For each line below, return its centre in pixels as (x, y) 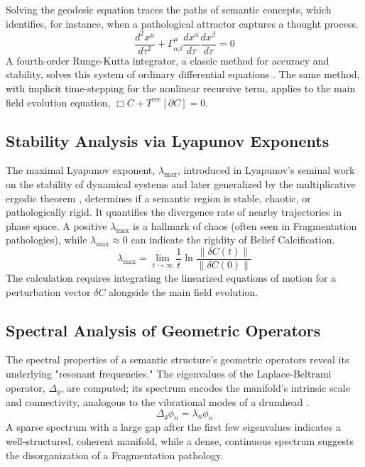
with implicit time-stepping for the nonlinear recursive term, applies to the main (181, 88)
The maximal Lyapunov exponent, (81, 170)
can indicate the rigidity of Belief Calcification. (233, 240)
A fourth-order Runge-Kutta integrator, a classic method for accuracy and (168, 60)
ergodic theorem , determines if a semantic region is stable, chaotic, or (158, 198)
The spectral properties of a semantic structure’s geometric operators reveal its (178, 359)
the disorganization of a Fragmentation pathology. (115, 455)
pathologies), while (47, 240)
